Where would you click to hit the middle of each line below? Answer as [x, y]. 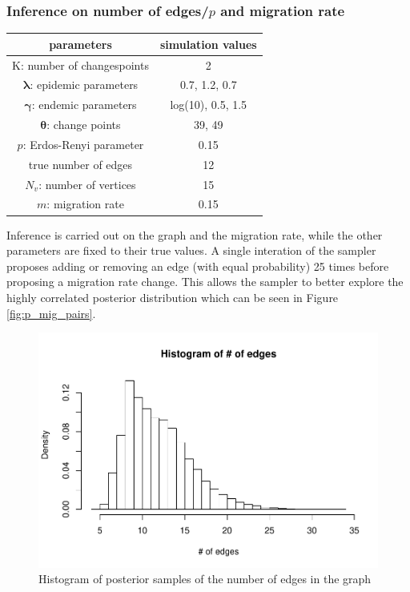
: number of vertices [87, 184]
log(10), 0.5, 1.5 [209, 105]
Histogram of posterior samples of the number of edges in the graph [205, 579]
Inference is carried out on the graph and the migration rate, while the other [195, 234]
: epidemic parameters [84, 85]
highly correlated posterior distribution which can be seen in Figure [173, 297]
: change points [84, 125]
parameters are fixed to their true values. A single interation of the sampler [191, 250]
